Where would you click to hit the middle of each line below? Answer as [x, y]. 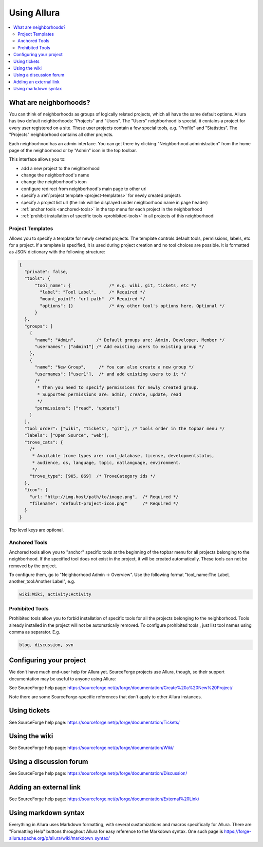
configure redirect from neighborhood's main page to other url [84, 189]
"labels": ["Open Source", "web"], [67, 435]
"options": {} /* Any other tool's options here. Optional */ [132, 306]
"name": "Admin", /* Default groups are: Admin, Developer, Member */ [130, 340]
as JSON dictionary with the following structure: [57, 252]
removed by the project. [33, 566]
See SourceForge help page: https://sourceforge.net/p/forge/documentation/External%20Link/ [104, 799]
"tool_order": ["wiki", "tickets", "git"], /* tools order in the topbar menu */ [125, 428]
